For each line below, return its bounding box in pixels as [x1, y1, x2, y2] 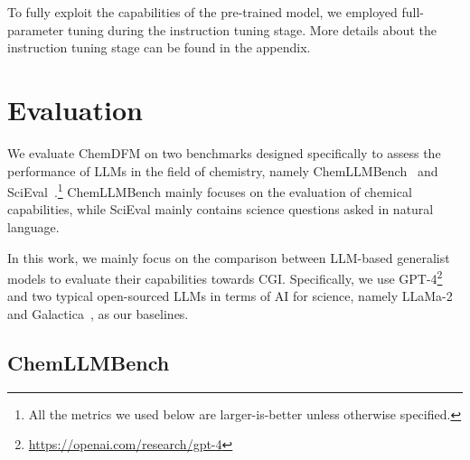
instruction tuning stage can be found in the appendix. [7, 38, 311, 57]
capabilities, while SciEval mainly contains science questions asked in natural [7, 200, 434, 219]
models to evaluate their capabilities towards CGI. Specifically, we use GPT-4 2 [7, 267, 443, 287]
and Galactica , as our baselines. [7, 304, 189, 323]
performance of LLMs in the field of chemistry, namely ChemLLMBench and [7, 161, 438, 180]
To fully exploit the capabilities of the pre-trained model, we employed [7, 3, 398, 21]
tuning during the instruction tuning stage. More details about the [67, 20, 437, 39]
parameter [7, 20, 64, 39]
